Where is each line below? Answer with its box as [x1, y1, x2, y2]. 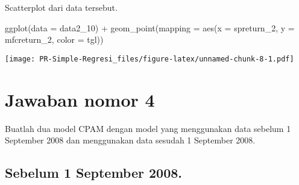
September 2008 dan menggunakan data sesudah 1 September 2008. [5, 134, 256, 146]
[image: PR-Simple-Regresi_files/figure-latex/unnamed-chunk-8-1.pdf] [5, 54, 294, 63]
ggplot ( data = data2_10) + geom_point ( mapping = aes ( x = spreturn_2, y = [5, 21, 295, 34]
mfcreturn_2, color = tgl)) [5, 33, 104, 46]
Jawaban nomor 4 [5, 87, 155, 111]
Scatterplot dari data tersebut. [5, 1, 118, 13]
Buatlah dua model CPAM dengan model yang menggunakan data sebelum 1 [5, 122, 291, 134]
